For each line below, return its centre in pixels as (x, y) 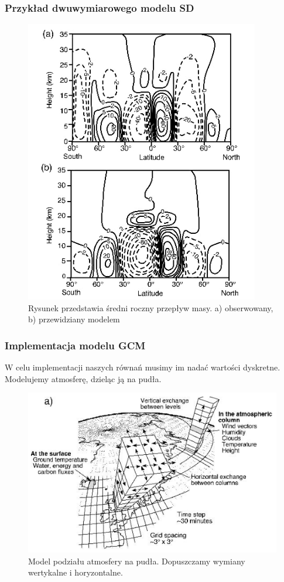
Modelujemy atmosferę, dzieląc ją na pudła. (83, 378)
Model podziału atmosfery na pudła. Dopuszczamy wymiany (137, 561)
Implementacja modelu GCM (75, 345)
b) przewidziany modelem (74, 319)
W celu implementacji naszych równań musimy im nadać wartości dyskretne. (143, 367)
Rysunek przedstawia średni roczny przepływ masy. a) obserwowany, (151, 307)
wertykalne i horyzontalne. (76, 572)
